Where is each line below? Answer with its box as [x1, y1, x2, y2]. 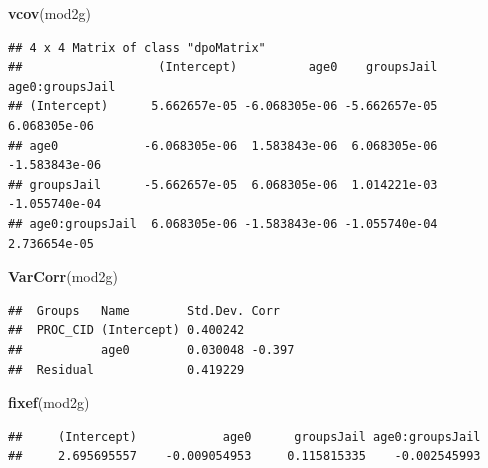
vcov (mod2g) [8, 3, 92, 23]
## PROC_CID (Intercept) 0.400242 [8, 323, 245, 338]
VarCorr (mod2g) [8, 266, 118, 287]
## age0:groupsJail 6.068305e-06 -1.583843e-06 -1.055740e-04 [8, 216, 438, 231]
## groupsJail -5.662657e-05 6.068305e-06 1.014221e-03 [8, 177, 438, 192]
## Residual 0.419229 [8, 362, 245, 377]
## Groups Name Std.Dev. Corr [8, 303, 281, 318]
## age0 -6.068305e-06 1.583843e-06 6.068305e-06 [8, 138, 438, 153]
